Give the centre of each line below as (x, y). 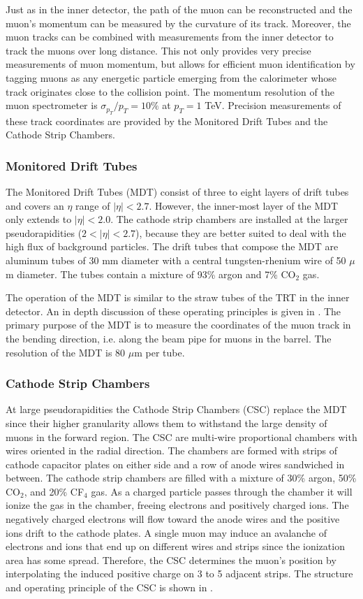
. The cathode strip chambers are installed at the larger (229, 219)
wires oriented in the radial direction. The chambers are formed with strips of (172, 450)
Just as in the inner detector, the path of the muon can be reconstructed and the (179, 9)
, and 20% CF (54, 491)
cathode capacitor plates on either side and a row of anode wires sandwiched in (175, 464)
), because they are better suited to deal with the (241, 232)
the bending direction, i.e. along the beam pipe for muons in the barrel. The (169, 338)
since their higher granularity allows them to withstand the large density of (166, 423)
